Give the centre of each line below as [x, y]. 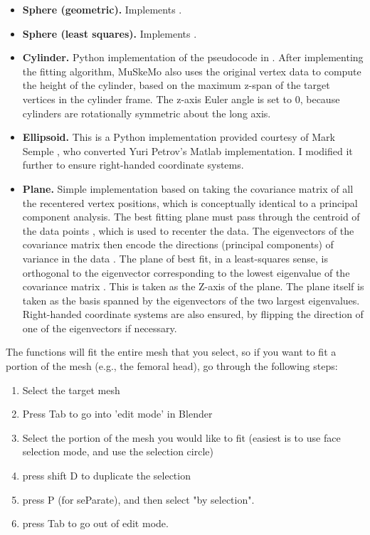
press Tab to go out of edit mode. [95, 523]
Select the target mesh [71, 390]
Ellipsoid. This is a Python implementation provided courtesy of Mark [179, 137]
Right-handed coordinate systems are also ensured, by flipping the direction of [193, 314]
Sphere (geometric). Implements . [102, 9]
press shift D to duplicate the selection [106, 476]
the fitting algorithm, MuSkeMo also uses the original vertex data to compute [192, 71]
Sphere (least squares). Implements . [110, 33]
